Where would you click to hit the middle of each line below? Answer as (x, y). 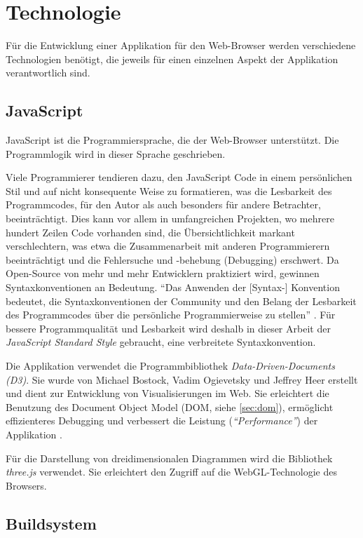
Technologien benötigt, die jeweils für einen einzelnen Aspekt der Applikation (172, 59)
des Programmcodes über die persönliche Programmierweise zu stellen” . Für (171, 315)
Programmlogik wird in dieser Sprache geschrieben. (116, 153)
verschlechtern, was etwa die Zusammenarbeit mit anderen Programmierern (168, 246)
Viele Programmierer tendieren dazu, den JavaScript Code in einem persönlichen (179, 177)
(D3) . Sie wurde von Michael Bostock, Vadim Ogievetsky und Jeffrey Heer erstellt (182, 379)
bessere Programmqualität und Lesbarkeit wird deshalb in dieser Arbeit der (168, 328)
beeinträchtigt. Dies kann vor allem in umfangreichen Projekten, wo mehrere (170, 218)
